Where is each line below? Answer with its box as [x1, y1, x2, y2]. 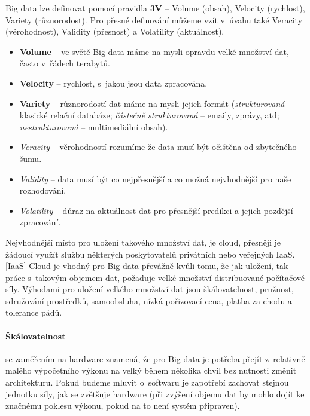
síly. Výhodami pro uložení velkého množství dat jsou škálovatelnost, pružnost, [5, 283, 294, 295]
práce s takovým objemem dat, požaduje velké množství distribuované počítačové [5, 271, 305, 283]
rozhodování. [19, 184, 66, 197]
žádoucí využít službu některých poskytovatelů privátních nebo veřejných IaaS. [5, 247, 295, 260]
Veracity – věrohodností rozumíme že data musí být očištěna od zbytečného [19, 140, 297, 153]
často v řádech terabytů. [19, 57, 110, 69]
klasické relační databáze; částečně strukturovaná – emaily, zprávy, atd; [19, 109, 279, 121]
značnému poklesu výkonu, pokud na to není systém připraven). [5, 399, 240, 412]
